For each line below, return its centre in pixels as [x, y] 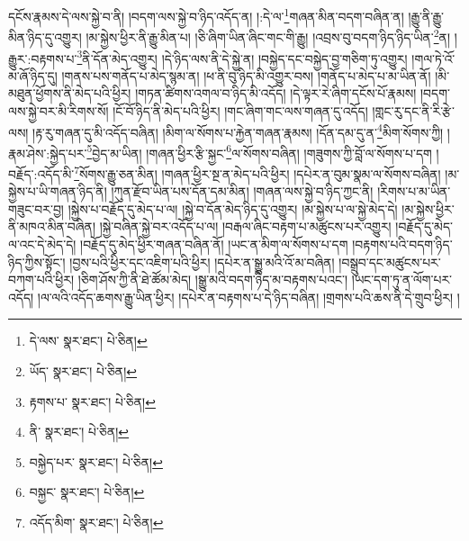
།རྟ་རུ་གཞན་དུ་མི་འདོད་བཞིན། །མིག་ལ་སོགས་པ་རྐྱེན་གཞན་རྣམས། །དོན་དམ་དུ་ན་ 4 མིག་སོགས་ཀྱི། [238, 131]
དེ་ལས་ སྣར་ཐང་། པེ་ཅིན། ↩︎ [88, 341]
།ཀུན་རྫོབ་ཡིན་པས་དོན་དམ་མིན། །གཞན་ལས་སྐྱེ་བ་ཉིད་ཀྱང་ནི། [242, 191]
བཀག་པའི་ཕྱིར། [41, 280]
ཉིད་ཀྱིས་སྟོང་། [37, 261]
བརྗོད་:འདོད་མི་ [41, 173]
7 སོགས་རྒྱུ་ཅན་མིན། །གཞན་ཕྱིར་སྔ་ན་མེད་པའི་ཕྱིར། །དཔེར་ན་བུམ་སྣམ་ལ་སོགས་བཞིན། [257, 172]
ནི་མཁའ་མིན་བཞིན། [52, 226]
